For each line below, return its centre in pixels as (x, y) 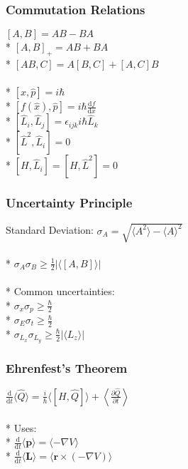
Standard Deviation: (50, 230)
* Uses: (21, 427)
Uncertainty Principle (69, 203)
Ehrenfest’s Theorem (67, 367)
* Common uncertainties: (60, 290)
